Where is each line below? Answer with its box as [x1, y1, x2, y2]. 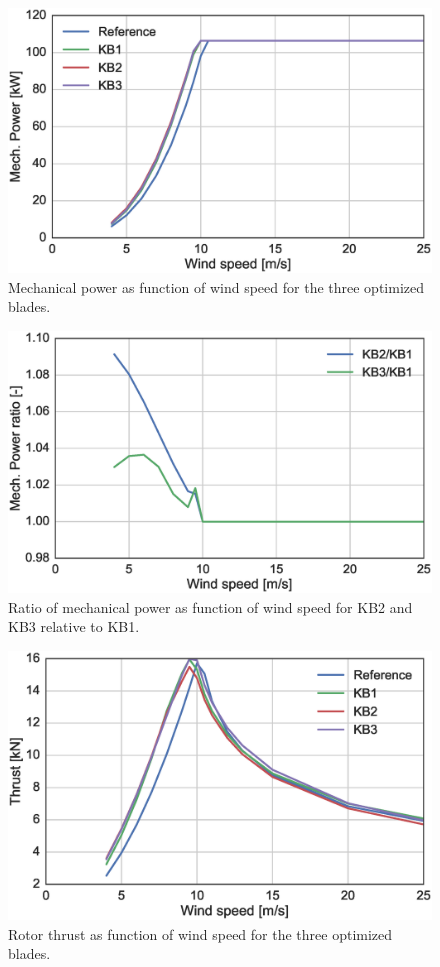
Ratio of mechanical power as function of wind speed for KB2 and [8, 596, 413, 617]
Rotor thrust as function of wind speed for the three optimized [8, 923, 393, 944]
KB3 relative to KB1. [8, 616, 140, 637]
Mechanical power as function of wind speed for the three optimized [8, 276, 424, 297]
